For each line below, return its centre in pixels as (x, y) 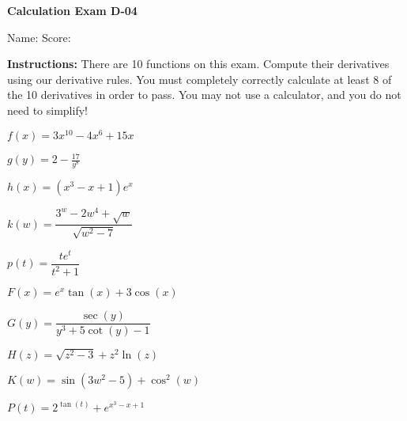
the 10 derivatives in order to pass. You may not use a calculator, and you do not (204, 95)
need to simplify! (47, 110)
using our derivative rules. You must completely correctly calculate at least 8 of (200, 79)
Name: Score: (39, 37)
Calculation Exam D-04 (72, 10)
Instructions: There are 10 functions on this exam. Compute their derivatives (198, 64)
